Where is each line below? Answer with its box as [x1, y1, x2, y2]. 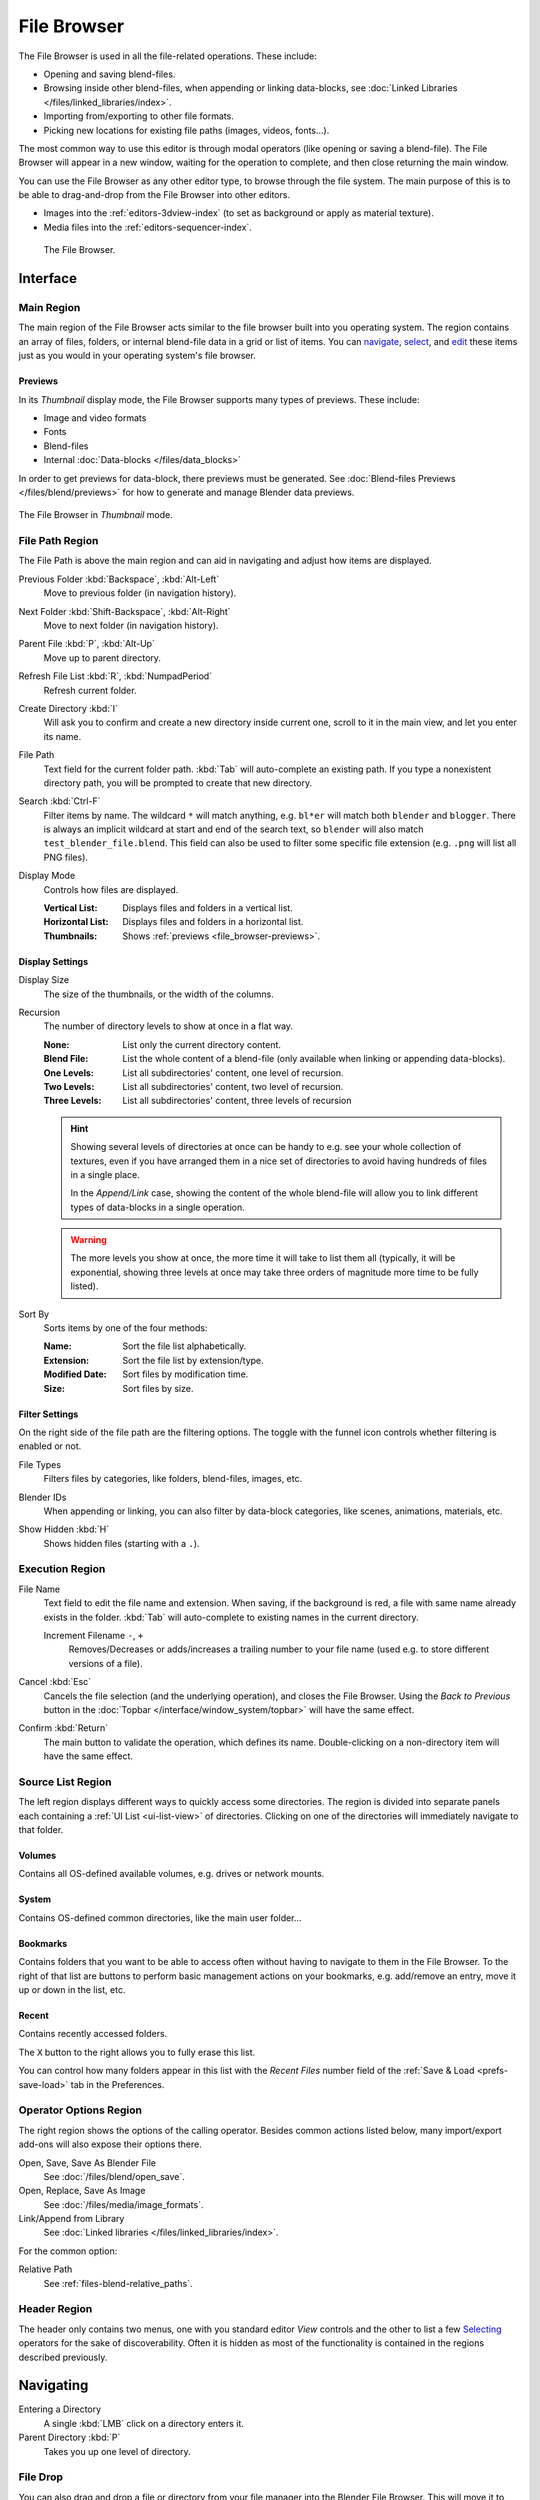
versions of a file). [68, 1657, 144, 1669]
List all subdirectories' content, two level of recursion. [122, 1080, 344, 1092]
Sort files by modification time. [122, 1368, 249, 1380]
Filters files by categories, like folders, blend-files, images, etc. [43, 1473, 303, 1485]
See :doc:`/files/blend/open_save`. [43, 2170, 185, 2182]
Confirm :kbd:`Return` [18, 1722, 109, 1734]
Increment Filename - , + [43, 1630, 144, 1642]
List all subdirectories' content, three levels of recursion [122, 1095, 352, 1107]
